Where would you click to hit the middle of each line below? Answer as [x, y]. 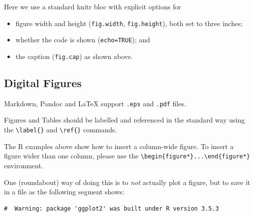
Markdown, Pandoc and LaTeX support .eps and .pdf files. [95, 103]
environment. [24, 165]
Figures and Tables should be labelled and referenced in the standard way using [125, 120]
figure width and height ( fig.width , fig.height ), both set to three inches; [129, 23]
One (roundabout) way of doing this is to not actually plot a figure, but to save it [127, 182]
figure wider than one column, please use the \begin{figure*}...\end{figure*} [127, 156]
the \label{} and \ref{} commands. [61, 130]
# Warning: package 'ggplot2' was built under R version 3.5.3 [111, 208]
